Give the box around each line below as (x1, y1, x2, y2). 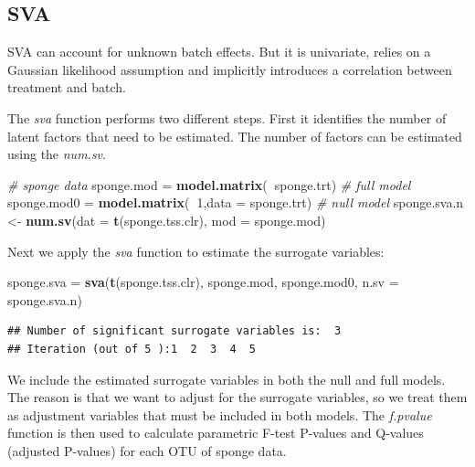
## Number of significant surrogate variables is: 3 (7, 324, 342, 338)
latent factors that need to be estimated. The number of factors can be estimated (7, 126, 462, 145)
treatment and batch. (7, 78, 126, 97)
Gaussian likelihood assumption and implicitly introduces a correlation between (7, 59, 452, 79)
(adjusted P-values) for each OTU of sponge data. (7, 440, 287, 460)
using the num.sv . (7, 144, 106, 164)
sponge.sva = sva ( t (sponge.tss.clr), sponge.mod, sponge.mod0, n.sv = (7, 272, 399, 292)
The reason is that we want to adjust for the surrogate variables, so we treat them (7, 387, 468, 407)
